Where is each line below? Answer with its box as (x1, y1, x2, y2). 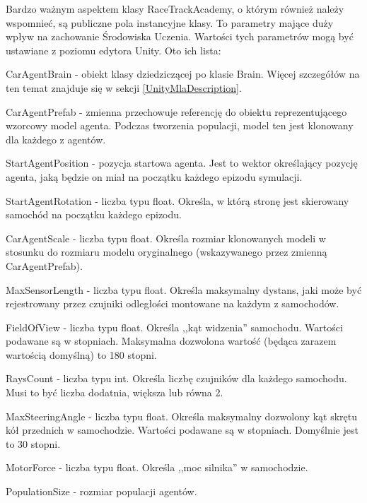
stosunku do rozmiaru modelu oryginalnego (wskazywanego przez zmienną (6, 244, 327, 259)
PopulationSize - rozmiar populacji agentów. (6, 484, 197, 499)
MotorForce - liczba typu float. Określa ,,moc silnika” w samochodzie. (6, 460, 308, 475)
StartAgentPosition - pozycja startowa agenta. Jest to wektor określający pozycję (6, 155, 358, 170)
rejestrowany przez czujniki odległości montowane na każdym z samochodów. (6, 296, 339, 311)
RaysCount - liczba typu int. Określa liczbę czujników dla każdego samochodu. (6, 371, 347, 386)
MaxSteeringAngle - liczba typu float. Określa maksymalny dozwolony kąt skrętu (6, 408, 357, 423)
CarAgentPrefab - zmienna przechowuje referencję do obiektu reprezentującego (6, 104, 347, 119)
